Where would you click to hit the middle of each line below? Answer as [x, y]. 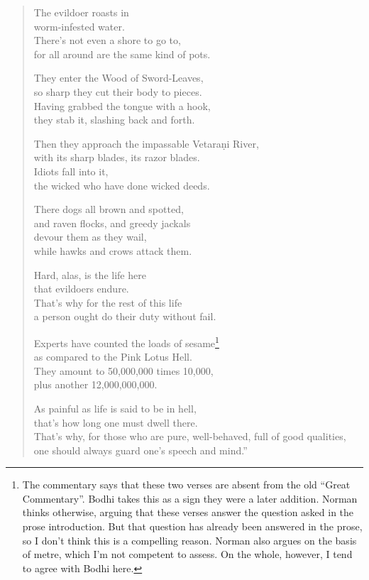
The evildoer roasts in [81, 12]
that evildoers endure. [81, 289]
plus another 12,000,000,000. [95, 384]
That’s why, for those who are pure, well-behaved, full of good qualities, [190, 436]
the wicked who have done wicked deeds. [122, 185]
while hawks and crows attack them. [113, 250]
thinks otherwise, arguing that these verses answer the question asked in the [188, 512]
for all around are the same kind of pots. [122, 54]
